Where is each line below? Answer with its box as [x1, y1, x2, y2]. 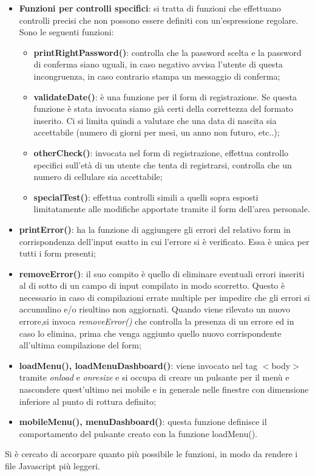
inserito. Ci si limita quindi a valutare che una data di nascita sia [33, 114, 277, 126]
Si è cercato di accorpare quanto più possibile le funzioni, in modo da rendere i [5, 447, 298, 460]
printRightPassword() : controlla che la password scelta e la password [33, 46, 302, 58]
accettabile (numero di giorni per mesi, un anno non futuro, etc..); [33, 126, 280, 139]
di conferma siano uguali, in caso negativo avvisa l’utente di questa [33, 58, 283, 71]
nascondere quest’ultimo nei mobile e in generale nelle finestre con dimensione [19, 383, 309, 396]
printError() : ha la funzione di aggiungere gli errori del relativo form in [19, 222, 291, 235]
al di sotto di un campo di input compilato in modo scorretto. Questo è [19, 279, 285, 292]
